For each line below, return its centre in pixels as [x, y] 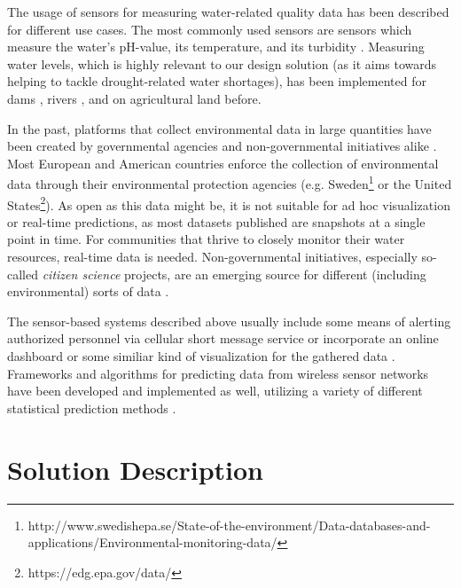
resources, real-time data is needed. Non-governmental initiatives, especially [212, 257]
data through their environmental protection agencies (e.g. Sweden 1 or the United [230, 182]
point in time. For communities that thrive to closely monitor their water [206, 239]
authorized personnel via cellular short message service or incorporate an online [223, 338]
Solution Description [135, 469]
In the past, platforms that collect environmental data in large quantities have [219, 128]
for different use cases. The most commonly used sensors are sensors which [210, 29]
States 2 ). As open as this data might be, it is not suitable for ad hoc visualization [229, 203]
